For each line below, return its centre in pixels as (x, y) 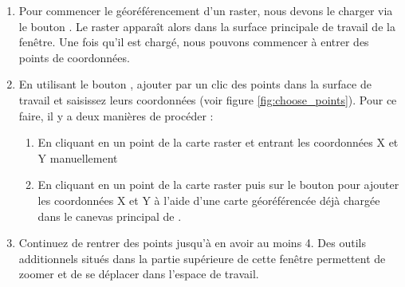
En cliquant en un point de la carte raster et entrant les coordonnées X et (218, 142)
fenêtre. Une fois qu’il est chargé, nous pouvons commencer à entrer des (194, 42)
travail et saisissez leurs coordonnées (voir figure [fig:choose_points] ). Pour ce (208, 99)
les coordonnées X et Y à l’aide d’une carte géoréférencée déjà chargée (209, 200)
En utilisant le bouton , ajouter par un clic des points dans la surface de (195, 84)
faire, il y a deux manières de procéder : (116, 115)
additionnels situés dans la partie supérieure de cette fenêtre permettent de (202, 258)
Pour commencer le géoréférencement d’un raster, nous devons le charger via (206, 10)
